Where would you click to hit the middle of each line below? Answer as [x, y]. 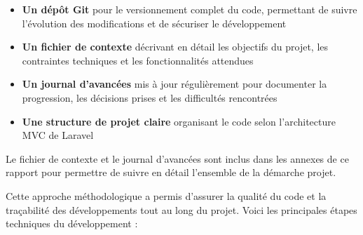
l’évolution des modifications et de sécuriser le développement [154, 23]
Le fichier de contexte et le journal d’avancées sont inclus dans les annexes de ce [177, 158]
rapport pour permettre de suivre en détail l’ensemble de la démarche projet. [171, 172]
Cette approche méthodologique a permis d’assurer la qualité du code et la [166, 195]
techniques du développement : [72, 223]
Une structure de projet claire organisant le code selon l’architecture [179, 121]
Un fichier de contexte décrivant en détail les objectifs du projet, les [175, 47]
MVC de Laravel [58, 135]
